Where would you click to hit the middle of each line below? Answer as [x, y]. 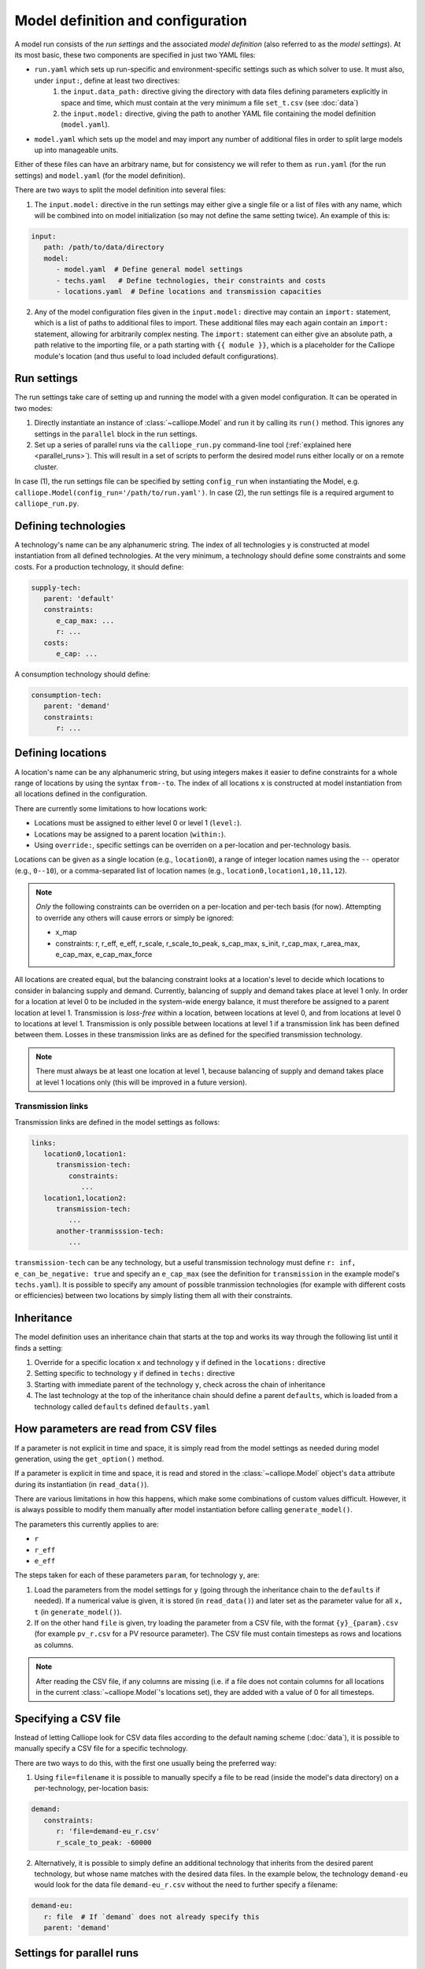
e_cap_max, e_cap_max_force [104, 955]
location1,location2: [85, 1198]
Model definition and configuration [131, 20]
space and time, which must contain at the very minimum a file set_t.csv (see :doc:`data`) [210, 102]
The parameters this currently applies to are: [87, 1524]
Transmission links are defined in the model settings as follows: [117, 1122]
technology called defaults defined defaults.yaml [122, 1407]
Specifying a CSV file [68, 1718]
